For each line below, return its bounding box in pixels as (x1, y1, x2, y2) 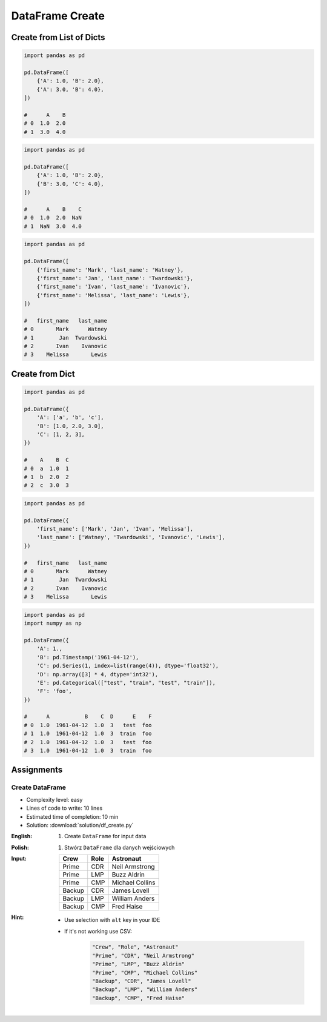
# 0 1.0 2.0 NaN (24, 214, 82, 221)
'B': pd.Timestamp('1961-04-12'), (36, 654, 139, 661)
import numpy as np (24, 620, 82, 627)
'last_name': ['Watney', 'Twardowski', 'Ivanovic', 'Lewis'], (36, 534, 225, 541)
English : (11, 833, 33, 840)
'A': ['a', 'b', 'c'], (36, 414, 104, 421)
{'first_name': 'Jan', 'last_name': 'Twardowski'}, (36, 275, 194, 281)
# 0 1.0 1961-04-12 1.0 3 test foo (24, 722, 152, 728)
